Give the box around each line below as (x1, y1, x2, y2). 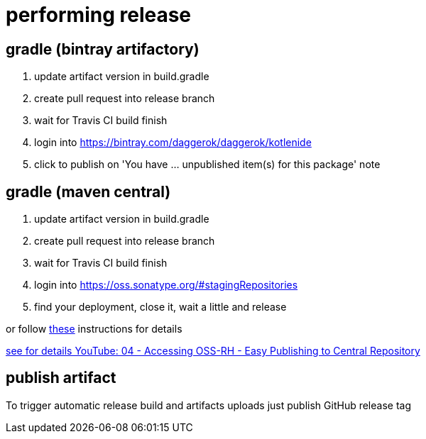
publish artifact (6, 369, 116, 387)
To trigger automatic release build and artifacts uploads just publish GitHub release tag (6, 399, 412, 411)
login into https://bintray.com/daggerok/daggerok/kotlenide (34, 136, 312, 149)
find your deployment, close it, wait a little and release (34, 301, 287, 313)
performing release (6, 3, 192, 27)
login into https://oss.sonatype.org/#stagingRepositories (34, 279, 298, 291)
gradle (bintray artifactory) (6, 40, 200, 58)
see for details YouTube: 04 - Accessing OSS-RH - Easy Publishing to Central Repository (6, 345, 420, 357)
